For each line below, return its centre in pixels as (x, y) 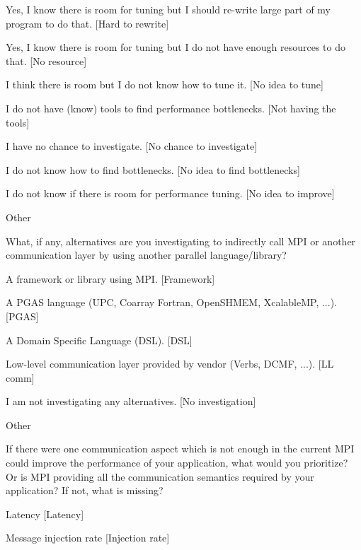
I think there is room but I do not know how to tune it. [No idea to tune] (165, 84)
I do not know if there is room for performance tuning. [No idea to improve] (170, 193)
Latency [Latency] (45, 514)
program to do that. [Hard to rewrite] (87, 23)
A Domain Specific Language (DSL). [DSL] (99, 340)
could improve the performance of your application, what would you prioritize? (177, 463)
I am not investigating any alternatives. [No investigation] (131, 401)
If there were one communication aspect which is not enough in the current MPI (180, 449)
